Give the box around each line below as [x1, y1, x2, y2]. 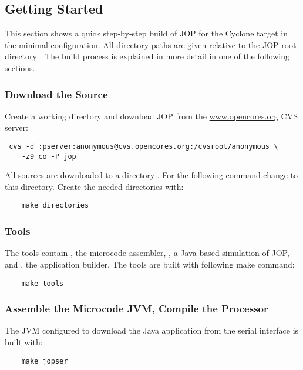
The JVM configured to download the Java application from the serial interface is [5, 324, 299, 336]
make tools [21, 279, 64, 288]
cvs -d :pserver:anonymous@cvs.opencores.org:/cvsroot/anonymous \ [9, 142, 278, 151]
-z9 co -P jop [21, 152, 76, 161]
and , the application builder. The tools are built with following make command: [5, 258, 295, 270]
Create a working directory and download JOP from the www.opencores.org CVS [5, 109, 298, 122]
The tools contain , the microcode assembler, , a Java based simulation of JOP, [5, 246, 289, 259]
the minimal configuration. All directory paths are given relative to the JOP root [5, 38, 297, 51]
